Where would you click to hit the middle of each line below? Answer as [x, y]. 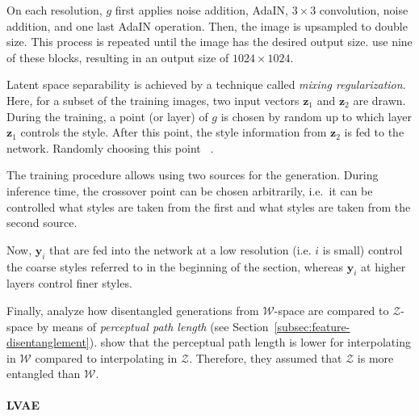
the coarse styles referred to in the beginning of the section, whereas [175, 266]
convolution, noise [364, 10]
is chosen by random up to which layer [316, 116]
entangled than [44, 374]
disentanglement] [48, 342]
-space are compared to [331, 310]
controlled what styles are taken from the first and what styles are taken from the [209, 206]
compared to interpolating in [106, 357]
